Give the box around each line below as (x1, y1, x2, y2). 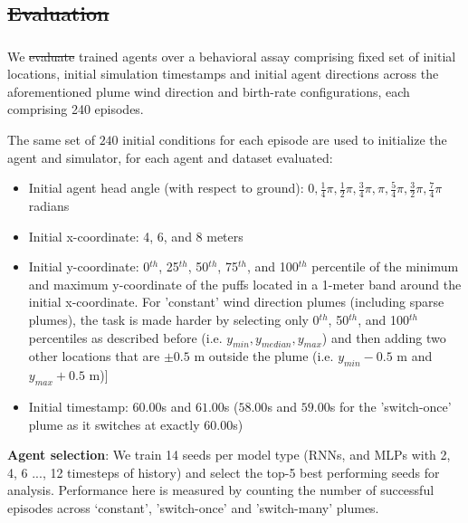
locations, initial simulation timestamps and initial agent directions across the (7, 64, 439, 83)
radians (28, 196, 70, 215)
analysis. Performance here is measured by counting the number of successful (7, 480, 435, 499)
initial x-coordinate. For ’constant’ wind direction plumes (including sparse (28, 292, 444, 311)
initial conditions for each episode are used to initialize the (122, 130, 447, 149)
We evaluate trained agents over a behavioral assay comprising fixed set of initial (7, 46, 456, 65)
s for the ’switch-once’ (330, 397, 452, 416)
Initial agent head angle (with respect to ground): (28, 178, 304, 197)
